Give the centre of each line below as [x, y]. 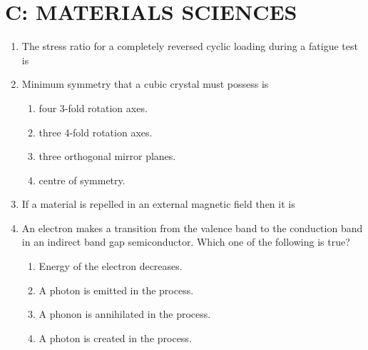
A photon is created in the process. [115, 337]
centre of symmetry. [82, 180]
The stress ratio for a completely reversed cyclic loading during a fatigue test [190, 46]
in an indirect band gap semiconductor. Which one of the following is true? [186, 242]
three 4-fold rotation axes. [96, 132]
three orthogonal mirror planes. [107, 156]
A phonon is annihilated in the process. [125, 314]
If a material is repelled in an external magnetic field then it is [158, 204]
